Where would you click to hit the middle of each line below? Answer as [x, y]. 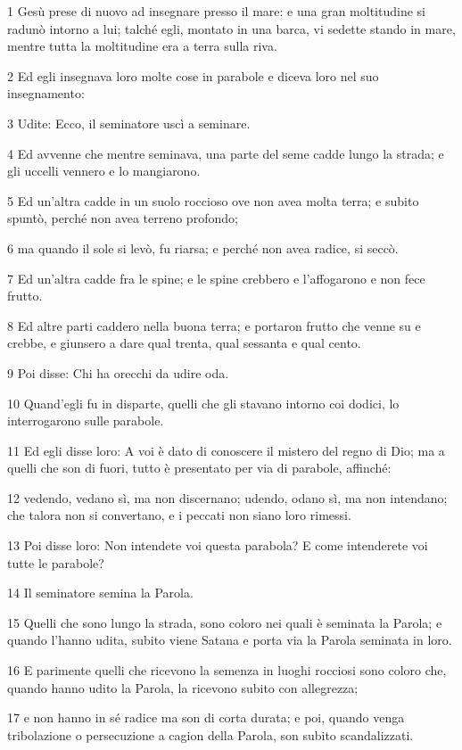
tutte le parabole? [56, 562]
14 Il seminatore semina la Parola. [100, 593]
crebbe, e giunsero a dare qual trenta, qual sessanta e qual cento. [184, 343]
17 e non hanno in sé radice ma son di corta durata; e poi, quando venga [206, 717]
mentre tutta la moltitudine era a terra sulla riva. [142, 46]
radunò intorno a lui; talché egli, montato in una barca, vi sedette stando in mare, [231, 28]
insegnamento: [46, 93]
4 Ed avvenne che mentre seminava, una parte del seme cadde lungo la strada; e [226, 153]
